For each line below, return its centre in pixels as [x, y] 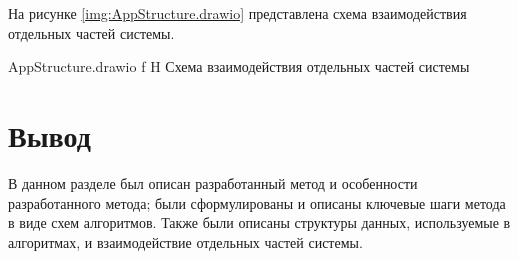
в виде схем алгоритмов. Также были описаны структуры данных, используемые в [259, 222]
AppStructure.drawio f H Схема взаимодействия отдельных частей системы [239, 66]
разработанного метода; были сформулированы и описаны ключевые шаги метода [257, 202]
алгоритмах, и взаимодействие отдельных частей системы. [185, 241]
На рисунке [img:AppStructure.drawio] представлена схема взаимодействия [237, 13]
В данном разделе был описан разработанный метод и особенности [213, 182]
